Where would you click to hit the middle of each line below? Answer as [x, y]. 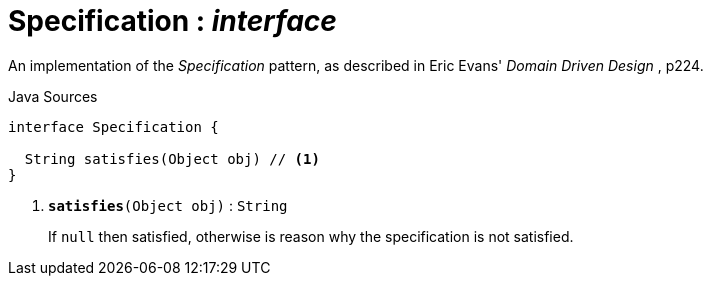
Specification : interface [172, 21]
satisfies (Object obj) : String [168, 205]
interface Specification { [113, 126]
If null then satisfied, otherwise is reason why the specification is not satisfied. [311, 236]
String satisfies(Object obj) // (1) [172, 158]
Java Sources [53, 96]
